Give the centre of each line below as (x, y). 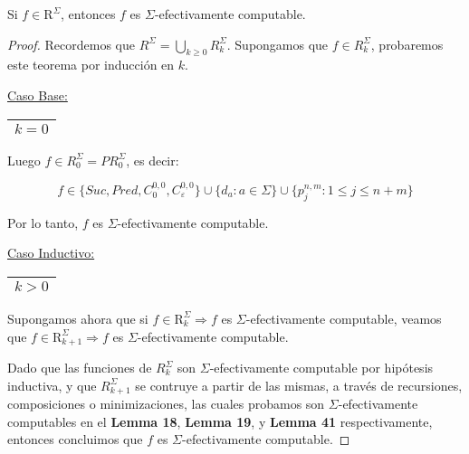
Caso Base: (38, 95)
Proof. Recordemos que (72, 44)
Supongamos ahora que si (78, 318)
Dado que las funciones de (80, 368)
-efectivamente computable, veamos (344, 318)
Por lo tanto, (43, 222)
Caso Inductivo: (51, 253)
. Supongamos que (278, 44)
